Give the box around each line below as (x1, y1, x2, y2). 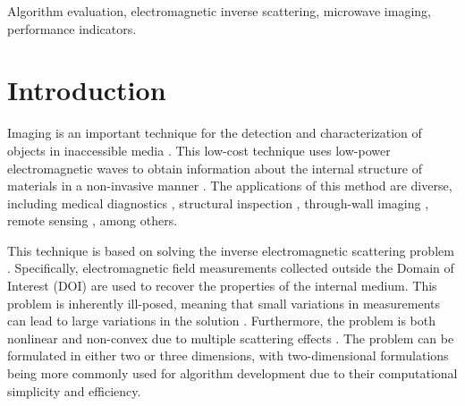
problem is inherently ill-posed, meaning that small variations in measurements (7, 293, 441, 312)
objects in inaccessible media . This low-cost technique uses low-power (7, 140, 391, 159)
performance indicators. (7, 19, 137, 38)
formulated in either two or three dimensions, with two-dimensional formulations (7, 346, 449, 365)
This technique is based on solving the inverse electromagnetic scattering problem (7, 241, 454, 259)
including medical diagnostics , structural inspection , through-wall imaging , (7, 193, 429, 212)
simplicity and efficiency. (7, 381, 141, 400)
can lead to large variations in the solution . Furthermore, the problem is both (7, 311, 436, 330)
